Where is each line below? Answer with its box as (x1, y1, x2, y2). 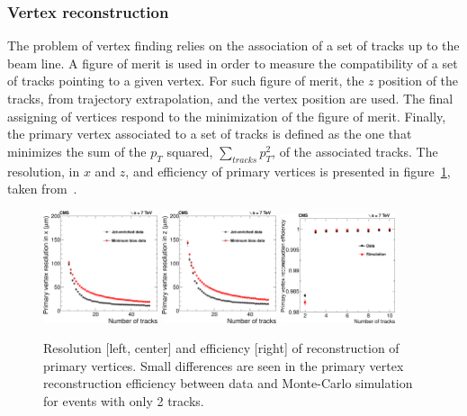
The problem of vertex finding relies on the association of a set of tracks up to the (7, 36, 460, 55)
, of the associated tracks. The (272, 141, 438, 160)
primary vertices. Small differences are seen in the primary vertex (43, 356, 404, 375)
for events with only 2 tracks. (43, 392, 204, 411)
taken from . (7, 179, 77, 198)
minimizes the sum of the (7, 141, 147, 160)
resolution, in (7, 161, 80, 180)
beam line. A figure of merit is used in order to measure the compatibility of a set (7, 53, 458, 72)
